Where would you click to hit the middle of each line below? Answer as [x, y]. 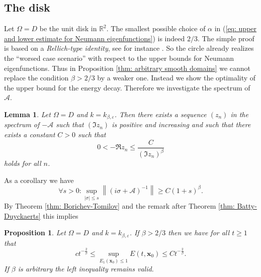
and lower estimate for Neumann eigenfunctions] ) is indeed [95, 38]
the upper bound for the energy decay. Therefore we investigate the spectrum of [127, 87]
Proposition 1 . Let [35, 233]
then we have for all [199, 233]
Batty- [247, 206]
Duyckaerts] [22, 215]
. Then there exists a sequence [160, 114]
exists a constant [30, 134]
